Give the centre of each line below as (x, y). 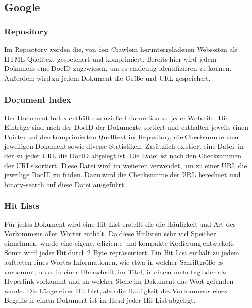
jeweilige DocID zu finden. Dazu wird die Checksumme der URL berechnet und (123, 175)
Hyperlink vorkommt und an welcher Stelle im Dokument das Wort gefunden (119, 281)
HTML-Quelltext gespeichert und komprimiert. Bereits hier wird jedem (110, 59)
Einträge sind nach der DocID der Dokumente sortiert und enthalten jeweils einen (126, 127)
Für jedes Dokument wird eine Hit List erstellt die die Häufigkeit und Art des (120, 224)
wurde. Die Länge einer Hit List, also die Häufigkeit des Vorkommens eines (116, 290)
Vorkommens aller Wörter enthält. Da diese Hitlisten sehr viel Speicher (110, 233)
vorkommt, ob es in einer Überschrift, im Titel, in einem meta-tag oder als (115, 271)
